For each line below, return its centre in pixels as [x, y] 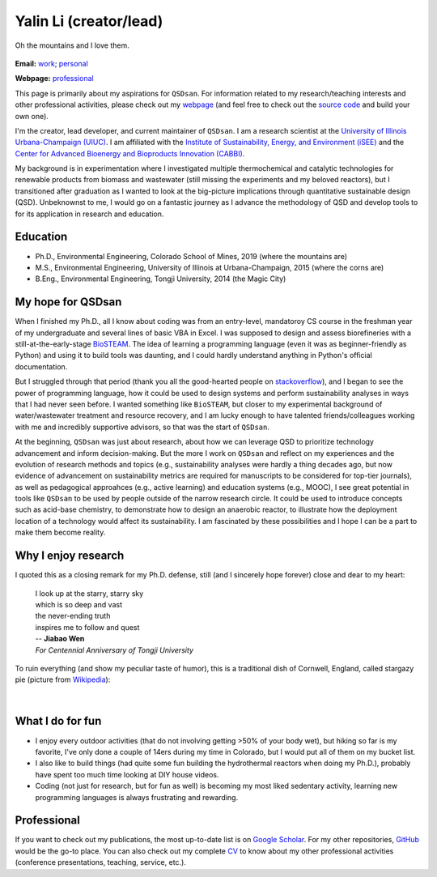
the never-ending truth [73, 616]
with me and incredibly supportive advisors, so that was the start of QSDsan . [142, 427]
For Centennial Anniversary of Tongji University [115, 650]
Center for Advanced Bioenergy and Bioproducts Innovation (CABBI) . [130, 153]
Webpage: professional [54, 79]
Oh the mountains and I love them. [72, 45]
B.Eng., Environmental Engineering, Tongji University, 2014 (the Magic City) [161, 279]
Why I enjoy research [70, 556]
